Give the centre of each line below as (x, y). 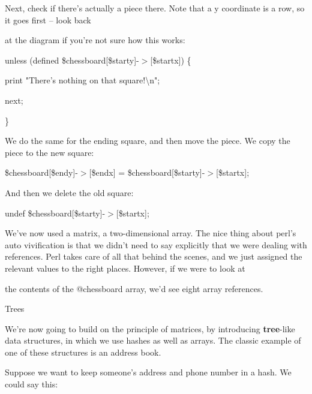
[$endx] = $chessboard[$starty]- (147, 172)
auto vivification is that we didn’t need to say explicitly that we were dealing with (156, 244)
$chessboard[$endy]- (41, 172)
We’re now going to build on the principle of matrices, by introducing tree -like (150, 328)
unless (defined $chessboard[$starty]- (72, 60)
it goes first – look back (48, 19)
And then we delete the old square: (69, 192)
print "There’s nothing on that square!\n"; (82, 80)
